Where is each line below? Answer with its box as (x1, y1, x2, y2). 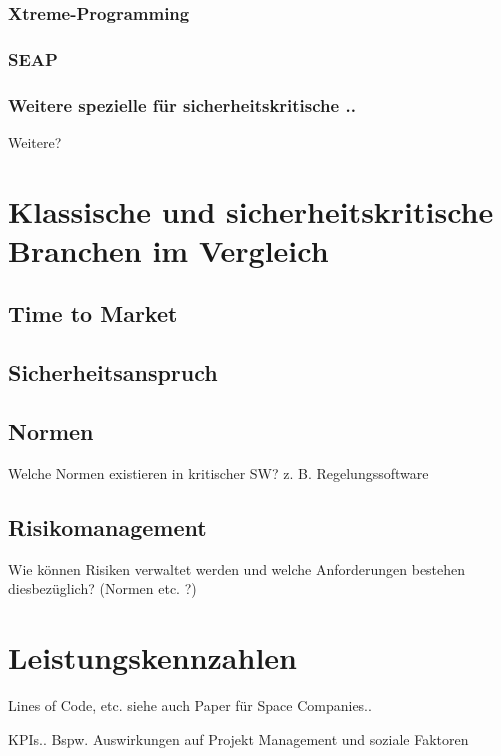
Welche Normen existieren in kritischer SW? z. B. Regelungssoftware (8, 462, 429, 483)
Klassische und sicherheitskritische (8, 190, 494, 231)
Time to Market (8, 298, 178, 329)
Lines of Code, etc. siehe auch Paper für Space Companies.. (8, 694, 372, 715)
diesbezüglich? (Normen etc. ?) (8, 578, 197, 599)
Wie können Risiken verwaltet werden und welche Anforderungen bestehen (8, 558, 466, 579)
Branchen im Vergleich (8, 229, 329, 270)
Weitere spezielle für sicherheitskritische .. (8, 92, 356, 117)
